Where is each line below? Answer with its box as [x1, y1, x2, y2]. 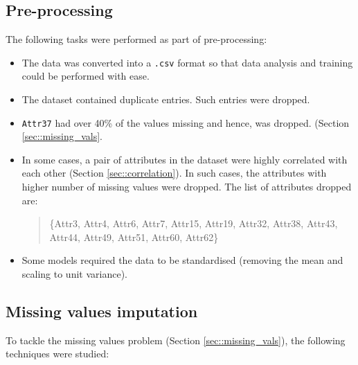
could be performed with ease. [21, 69, 150, 83]
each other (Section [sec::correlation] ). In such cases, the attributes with [21, 166, 327, 180]
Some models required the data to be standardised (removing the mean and [21, 253, 343, 267]
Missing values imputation [6, 301, 198, 322]
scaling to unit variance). [21, 267, 127, 281]
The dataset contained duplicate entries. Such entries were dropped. [21, 92, 310, 107]
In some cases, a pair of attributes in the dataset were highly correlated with [21, 152, 348, 166]
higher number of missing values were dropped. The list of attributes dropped [21, 179, 352, 194]
